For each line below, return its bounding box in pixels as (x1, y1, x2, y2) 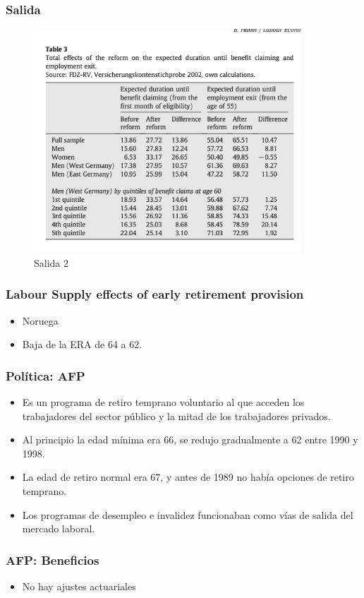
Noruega (22, 313, 59, 328)
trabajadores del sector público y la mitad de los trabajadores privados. (22, 408, 331, 423)
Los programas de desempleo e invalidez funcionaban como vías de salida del (22, 507, 353, 522)
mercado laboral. (22, 521, 95, 536)
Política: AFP (6, 366, 85, 384)
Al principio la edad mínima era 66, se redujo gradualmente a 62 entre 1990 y (22, 432, 358, 447)
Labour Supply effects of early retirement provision (6, 285, 304, 303)
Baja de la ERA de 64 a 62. (22, 337, 142, 352)
